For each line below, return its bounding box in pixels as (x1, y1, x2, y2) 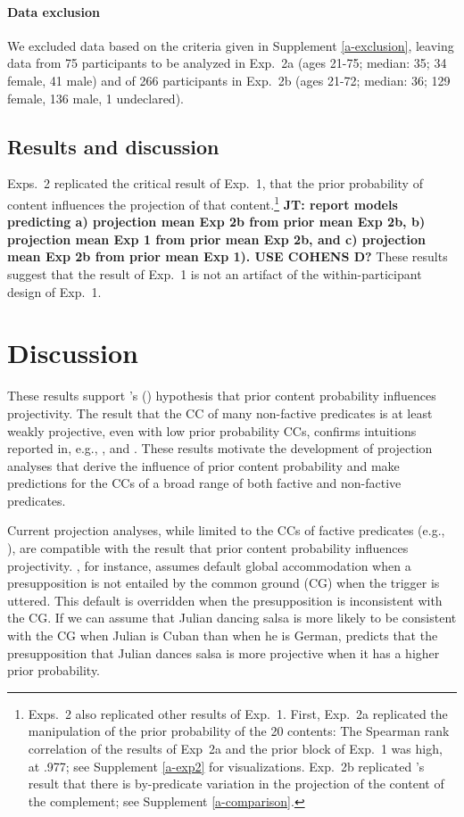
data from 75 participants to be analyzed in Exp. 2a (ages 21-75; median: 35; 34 (7, 54, 447, 72)
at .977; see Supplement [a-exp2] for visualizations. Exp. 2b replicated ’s (28, 756, 425, 775)
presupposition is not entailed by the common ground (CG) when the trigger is (7, 574, 440, 592)
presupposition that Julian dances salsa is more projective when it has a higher (7, 643, 440, 662)
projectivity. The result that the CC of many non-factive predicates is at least (7, 403, 433, 422)
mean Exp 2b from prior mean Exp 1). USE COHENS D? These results (7, 247, 448, 266)
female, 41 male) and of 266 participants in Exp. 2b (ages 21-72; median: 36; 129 (7, 70, 451, 89)
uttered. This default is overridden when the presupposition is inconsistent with (7, 590, 443, 609)
